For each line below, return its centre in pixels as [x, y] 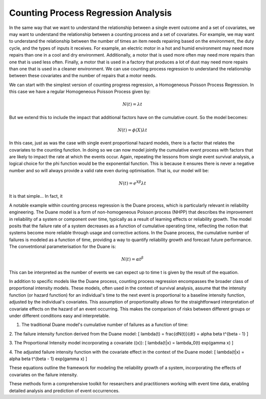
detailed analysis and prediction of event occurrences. [65, 391]
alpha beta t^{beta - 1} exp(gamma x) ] [48, 359]
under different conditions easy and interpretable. [60, 316]
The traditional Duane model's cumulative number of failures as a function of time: [105, 325]
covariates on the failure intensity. [44, 374]
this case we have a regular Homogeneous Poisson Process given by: [80, 92]
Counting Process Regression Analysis [90, 13]
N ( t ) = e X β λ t [132, 183]
